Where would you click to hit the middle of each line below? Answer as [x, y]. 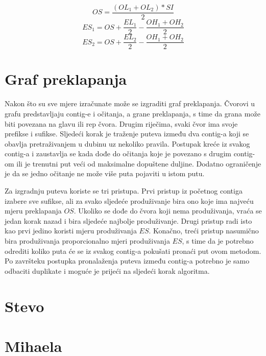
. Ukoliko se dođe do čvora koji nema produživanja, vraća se [168, 211]
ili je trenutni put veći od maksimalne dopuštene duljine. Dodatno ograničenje [139, 163]
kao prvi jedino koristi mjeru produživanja [71, 231]
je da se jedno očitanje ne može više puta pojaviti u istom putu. [105, 173]
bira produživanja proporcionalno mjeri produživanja [87, 241]
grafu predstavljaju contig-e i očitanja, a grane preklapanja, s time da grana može [132, 113]
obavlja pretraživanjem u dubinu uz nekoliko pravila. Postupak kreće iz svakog [127, 143]
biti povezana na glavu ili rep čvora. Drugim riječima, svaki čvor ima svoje [121, 123]
